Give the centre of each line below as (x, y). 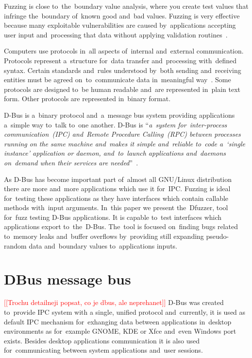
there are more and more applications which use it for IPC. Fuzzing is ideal (117, 188)
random (15, 245)
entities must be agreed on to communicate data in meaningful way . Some (118, 80)
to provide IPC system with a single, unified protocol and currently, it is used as (125, 312)
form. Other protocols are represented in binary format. (87, 98)
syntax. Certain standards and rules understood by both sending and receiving (123, 70)
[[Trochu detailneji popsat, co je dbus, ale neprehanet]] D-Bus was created (114, 302)
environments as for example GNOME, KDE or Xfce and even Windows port (120, 331)
